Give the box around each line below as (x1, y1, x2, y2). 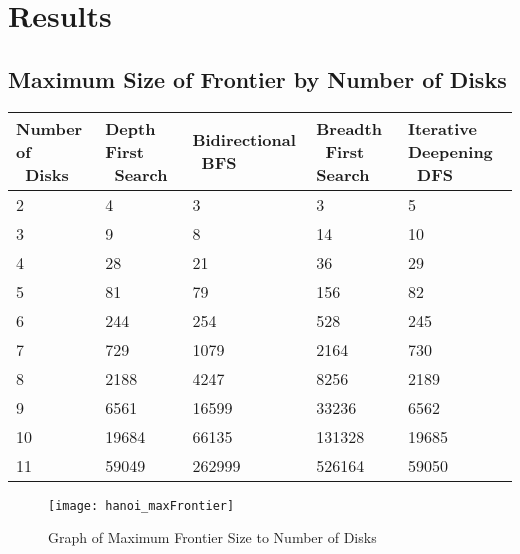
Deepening (407, 139, 493, 163)
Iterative (407, 116, 477, 140)
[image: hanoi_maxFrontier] (48, 498, 235, 513)
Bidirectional (192, 128, 296, 152)
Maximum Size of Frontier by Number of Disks (8, 63, 507, 94)
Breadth (316, 116, 382, 140)
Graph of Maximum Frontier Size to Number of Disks (48, 527, 377, 548)
